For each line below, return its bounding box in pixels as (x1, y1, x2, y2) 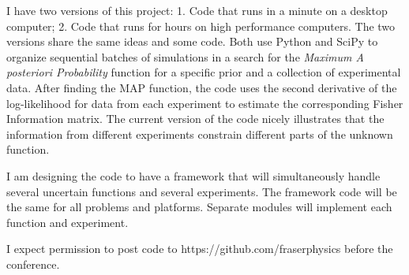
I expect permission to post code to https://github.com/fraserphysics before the (6, 240, 393, 257)
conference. (6, 255, 60, 272)
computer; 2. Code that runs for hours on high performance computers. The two (6, 17, 396, 34)
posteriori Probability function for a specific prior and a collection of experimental (6, 64, 401, 80)
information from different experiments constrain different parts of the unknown (6, 125, 393, 142)
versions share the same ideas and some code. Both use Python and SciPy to (6, 33, 378, 50)
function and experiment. (6, 214, 129, 230)
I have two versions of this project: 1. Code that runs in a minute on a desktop (6, 2, 388, 18)
